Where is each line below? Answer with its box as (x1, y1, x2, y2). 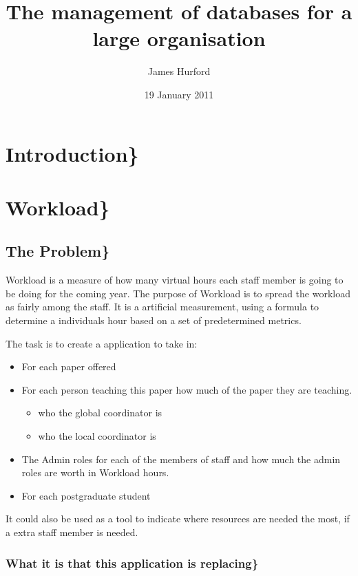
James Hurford (147, 64, 211, 78)
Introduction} (6, 139, 139, 167)
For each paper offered (21, 359, 116, 374)
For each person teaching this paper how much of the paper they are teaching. (21, 382, 352, 396)
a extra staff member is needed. (6, 524, 138, 539)
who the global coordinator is (38, 405, 162, 420)
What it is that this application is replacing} (6, 554, 259, 571)
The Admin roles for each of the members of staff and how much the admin (21, 451, 341, 466)
